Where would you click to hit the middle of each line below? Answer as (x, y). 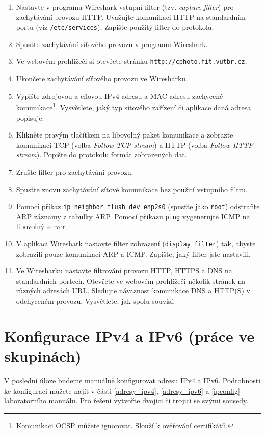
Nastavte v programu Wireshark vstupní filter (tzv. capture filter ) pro (125, 7)
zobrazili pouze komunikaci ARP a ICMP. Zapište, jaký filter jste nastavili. (133, 253)
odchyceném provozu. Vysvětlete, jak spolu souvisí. (96, 301)
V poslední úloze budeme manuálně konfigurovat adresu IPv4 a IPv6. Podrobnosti (132, 380)
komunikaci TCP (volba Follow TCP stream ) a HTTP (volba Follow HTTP (135, 144)
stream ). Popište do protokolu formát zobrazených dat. (101, 155)
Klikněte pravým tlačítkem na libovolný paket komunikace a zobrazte (125, 135)
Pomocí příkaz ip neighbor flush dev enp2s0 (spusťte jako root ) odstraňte (138, 206)
